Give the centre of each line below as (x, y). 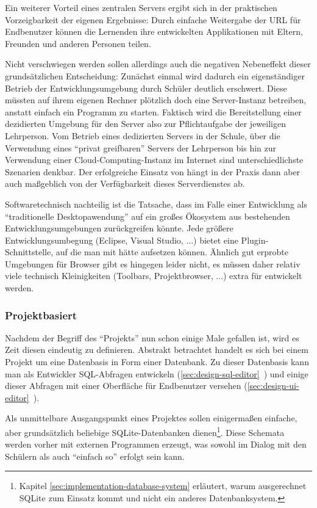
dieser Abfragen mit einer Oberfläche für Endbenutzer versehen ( (126, 386)
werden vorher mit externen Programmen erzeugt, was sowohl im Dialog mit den (156, 444)
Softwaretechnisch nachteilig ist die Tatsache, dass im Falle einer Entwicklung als (156, 204)
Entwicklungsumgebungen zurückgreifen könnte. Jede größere (119, 228)
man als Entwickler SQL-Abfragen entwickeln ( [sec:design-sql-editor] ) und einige (157, 373)
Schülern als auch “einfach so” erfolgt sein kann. (95, 456)
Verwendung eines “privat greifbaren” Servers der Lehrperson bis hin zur (141, 147)
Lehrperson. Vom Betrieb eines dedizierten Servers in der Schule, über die (143, 135)
